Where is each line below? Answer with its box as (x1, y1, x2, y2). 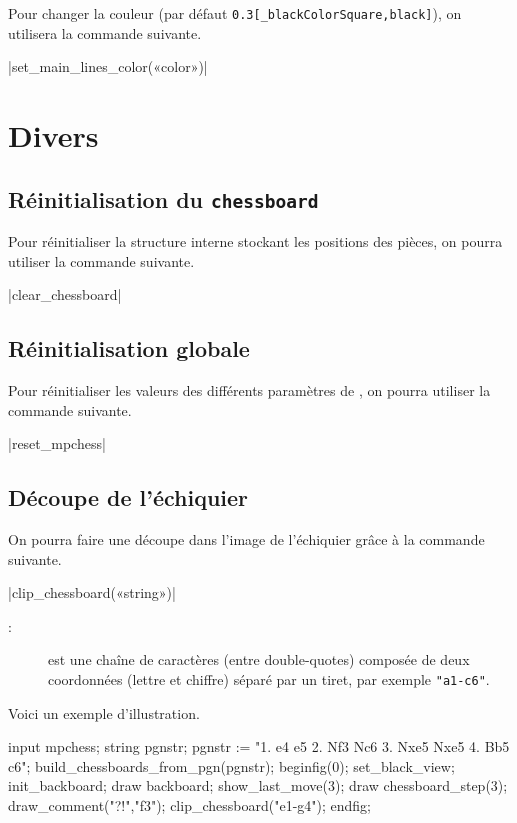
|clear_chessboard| (8, 284, 122, 305)
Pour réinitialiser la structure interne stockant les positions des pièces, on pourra (8, 231, 503, 251)
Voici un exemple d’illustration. (8, 702, 200, 723)
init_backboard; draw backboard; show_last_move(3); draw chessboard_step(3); (8, 775, 508, 796)
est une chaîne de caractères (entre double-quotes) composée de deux (48, 649, 470, 670)
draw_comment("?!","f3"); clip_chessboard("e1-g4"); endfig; (8, 794, 371, 815)
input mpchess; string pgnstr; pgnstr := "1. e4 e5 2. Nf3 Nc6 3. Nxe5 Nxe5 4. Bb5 (8, 736, 510, 757)
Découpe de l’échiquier (8, 482, 249, 513)
